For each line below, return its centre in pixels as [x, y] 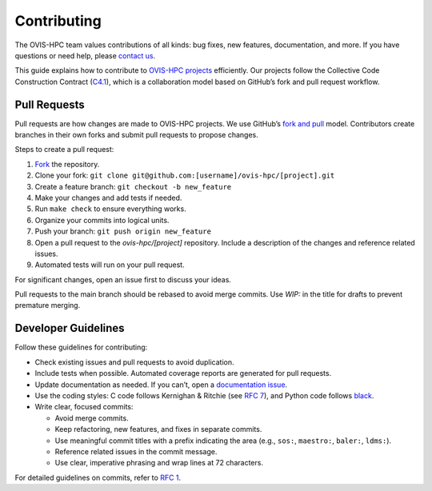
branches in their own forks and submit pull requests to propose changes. [137, 135]
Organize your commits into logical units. [102, 220]
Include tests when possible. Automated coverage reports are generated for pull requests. [183, 373]
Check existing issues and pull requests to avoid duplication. [135, 362]
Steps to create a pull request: [64, 150]
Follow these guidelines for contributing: [81, 347]
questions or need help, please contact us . [85, 55]
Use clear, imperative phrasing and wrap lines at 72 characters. [159, 463]
